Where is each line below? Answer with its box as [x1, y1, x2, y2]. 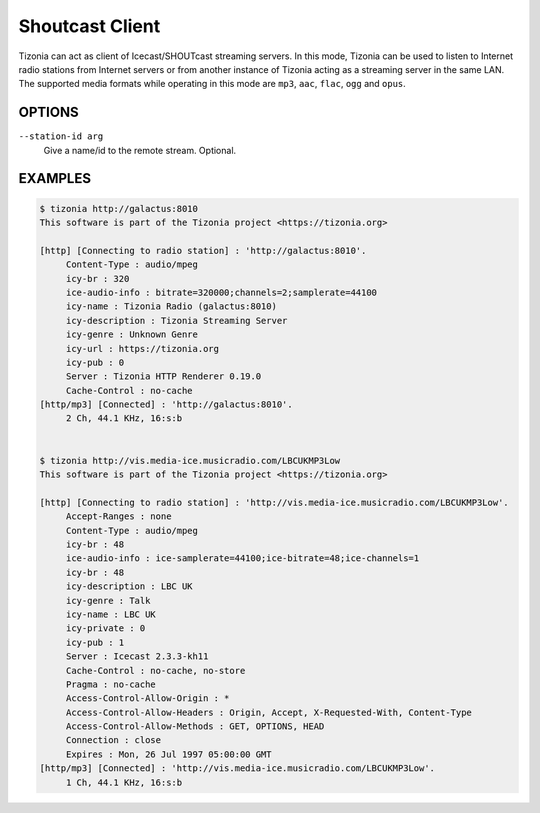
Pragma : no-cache [65, 678, 157, 690]
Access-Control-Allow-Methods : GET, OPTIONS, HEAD [65, 721, 325, 732]
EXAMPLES [18, 170, 92, 187]
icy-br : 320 [65, 273, 130, 284]
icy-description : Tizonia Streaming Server [65, 315, 288, 326]
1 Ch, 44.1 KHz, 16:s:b [65, 776, 183, 788]
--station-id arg [18, 131, 104, 142]
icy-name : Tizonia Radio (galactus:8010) [65, 301, 277, 312]
